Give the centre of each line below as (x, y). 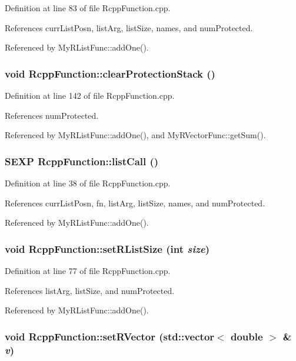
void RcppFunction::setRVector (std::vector (110, 336)
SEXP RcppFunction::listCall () (82, 161)
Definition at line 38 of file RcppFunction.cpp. (88, 183)
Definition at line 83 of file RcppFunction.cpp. (88, 8)
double (247, 336)
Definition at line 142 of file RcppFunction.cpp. (90, 95)
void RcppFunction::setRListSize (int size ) (107, 248)
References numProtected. (52, 115)
